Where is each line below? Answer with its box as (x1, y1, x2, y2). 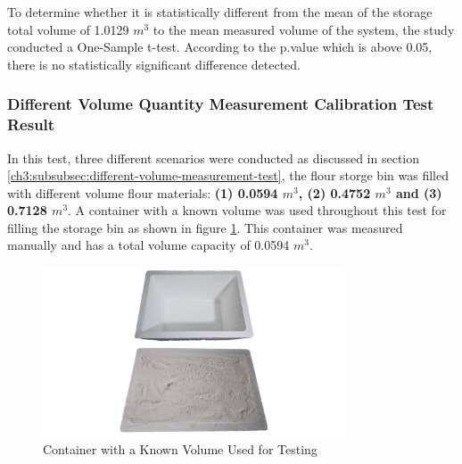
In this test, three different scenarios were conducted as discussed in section (7, 148, 419, 167)
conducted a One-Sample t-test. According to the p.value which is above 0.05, (7, 37, 433, 56)
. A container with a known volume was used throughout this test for (68, 201, 447, 220)
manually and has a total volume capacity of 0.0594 (7, 236, 290, 254)
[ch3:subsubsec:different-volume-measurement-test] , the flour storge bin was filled (7, 166, 449, 185)
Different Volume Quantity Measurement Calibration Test (7, 93, 434, 115)
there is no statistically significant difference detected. (7, 54, 301, 73)
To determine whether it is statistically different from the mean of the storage (7, 3, 433, 21)
